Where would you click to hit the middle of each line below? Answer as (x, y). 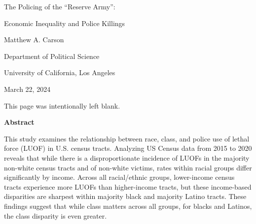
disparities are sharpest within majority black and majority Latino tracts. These (125, 196)
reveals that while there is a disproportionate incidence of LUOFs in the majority (127, 157)
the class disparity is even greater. (55, 215)
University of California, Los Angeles (60, 72)
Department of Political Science (52, 56)
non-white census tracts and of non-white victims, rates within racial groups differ (128, 167)
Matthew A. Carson (34, 40)
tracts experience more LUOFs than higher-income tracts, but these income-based (128, 186)
